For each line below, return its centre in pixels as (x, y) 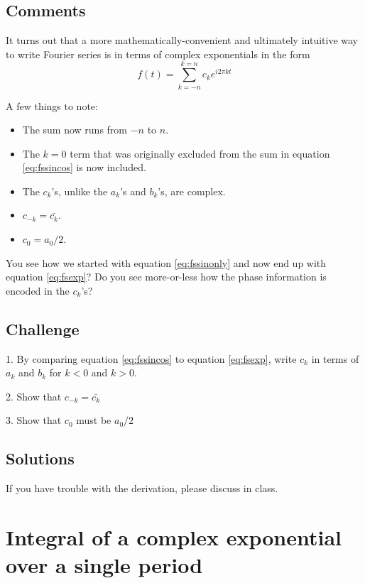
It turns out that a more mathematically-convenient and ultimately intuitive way (182, 40)
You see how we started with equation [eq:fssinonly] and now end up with (166, 262)
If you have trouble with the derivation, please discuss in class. (142, 488)
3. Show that (34, 420)
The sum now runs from (75, 130)
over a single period (104, 565)
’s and (133, 191)
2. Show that (34, 396)
